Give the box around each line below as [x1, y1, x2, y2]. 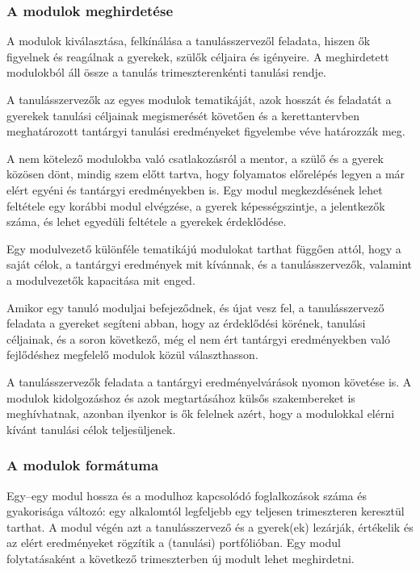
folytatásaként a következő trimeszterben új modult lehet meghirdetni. [6, 549, 355, 566]
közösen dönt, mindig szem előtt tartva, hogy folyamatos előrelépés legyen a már [6, 165, 405, 182]
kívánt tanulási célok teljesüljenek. [6, 420, 176, 437]
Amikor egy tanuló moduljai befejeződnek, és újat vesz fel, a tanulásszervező [6, 299, 384, 315]
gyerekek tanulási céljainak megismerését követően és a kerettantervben [6, 106, 360, 123]
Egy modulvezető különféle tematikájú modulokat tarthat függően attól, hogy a [6, 240, 401, 257]
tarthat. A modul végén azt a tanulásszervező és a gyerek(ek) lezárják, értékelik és [6, 518, 414, 535]
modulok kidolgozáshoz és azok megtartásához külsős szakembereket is [6, 389, 355, 406]
